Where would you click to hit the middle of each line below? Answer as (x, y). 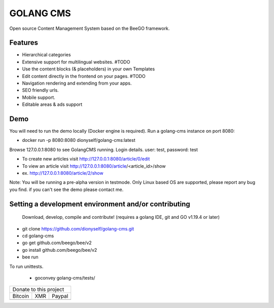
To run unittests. (26, 266)
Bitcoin (21, 296)
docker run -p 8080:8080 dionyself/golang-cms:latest (79, 140)
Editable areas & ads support (52, 104)
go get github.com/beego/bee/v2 (57, 243)
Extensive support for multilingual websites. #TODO (76, 62)
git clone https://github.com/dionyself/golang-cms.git (78, 228)
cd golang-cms (38, 236)
